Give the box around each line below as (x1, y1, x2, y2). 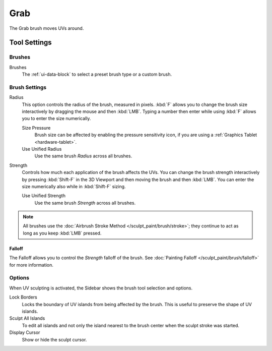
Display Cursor (9, 329, 40, 335)
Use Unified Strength (22, 193, 65, 199)
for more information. (9, 262, 54, 268)
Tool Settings (9, 38, 52, 47)
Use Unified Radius (22, 146, 62, 152)
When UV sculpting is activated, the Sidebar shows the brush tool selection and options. (9, 285, 193, 291)
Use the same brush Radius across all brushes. (34, 153, 132, 159)
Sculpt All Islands (9, 315, 45, 321)
